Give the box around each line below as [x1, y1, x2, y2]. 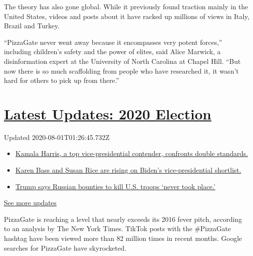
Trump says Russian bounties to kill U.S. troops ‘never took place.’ [15, 181, 215, 191]
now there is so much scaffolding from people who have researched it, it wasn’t [4, 65, 239, 76]
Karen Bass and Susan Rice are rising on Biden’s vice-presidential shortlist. [15, 165, 241, 175]
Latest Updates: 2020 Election [4, 103, 211, 123]
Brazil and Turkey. [4, 20, 60, 31]
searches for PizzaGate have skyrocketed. [4, 242, 126, 253]
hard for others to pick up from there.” [4, 75, 119, 85]
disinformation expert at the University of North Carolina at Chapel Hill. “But [4, 56, 241, 66]
